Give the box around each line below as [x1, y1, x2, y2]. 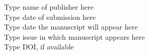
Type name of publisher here [4, 2, 94, 12]
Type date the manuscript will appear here [4, 21, 138, 32]
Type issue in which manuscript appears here [4, 31, 145, 42]
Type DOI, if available [4, 41, 74, 52]
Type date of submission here [4, 11, 96, 22]
